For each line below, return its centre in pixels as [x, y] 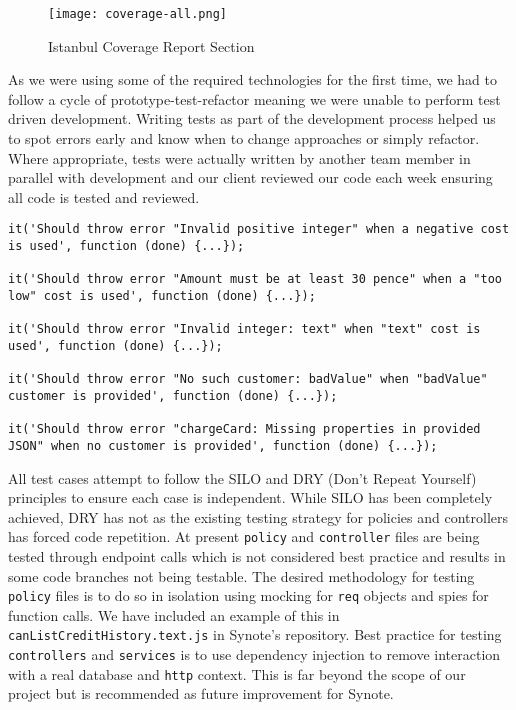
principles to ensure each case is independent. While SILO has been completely [250, 497]
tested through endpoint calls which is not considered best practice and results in [257, 556]
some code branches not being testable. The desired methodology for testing [241, 575]
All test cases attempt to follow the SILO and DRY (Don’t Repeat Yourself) [242, 477]
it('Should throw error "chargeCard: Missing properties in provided [244, 429]
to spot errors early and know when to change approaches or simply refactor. [244, 138]
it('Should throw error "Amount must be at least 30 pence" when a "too [255, 279]
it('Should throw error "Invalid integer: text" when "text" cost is [244, 329]
